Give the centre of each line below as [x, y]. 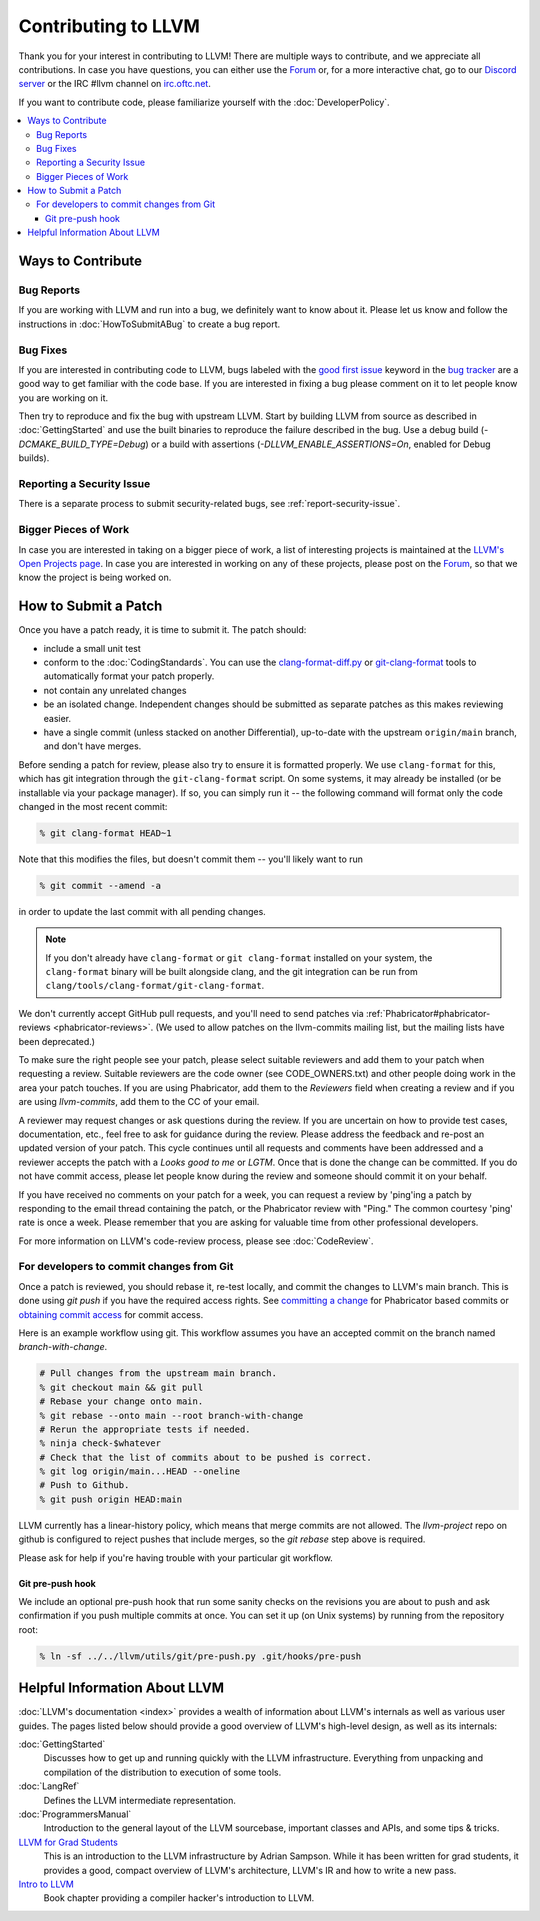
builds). [34, 458]
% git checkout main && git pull [121, 1387]
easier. [57, 718]
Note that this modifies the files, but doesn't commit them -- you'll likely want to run [191, 859]
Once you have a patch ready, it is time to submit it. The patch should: [162, 630]
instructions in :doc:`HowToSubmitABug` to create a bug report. [149, 324]
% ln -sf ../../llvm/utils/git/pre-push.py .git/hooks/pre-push [200, 1656]
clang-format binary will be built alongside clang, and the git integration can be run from [232, 972]
